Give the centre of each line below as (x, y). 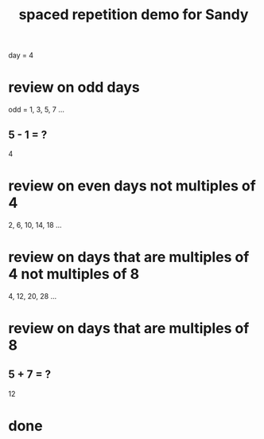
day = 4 (21, 55)
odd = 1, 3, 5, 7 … (37, 110)
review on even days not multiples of (132, 186)
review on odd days (74, 87)
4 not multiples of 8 (74, 274)
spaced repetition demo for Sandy (134, 15)
